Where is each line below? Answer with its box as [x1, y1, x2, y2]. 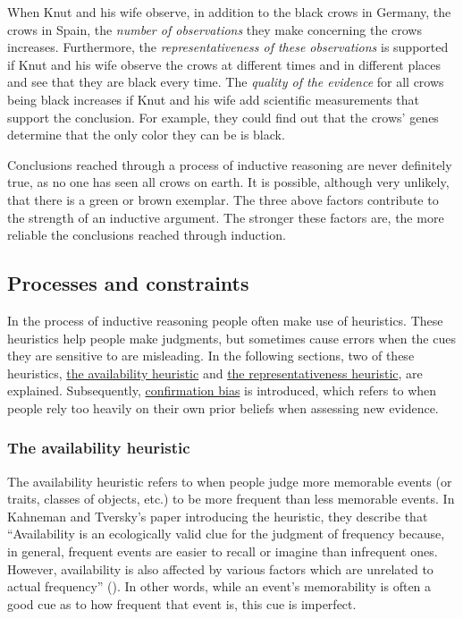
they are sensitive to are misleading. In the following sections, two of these [7, 346, 415, 365]
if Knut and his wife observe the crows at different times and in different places [7, 55, 442, 73]
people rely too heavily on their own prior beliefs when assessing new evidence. [7, 398, 439, 417]
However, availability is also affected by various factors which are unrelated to [7, 559, 434, 578]
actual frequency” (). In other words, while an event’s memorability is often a [7, 577, 432, 596]
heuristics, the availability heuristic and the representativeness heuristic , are [7, 363, 423, 382]
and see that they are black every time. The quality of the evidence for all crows [7, 72, 444, 91]
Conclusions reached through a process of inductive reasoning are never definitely [7, 155, 452, 174]
